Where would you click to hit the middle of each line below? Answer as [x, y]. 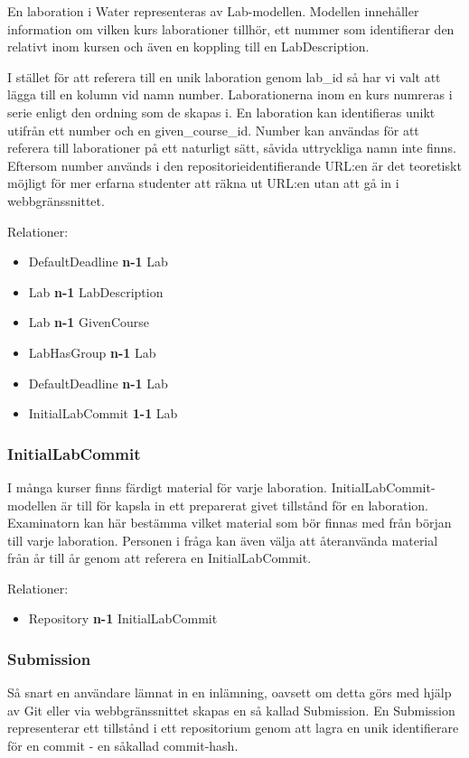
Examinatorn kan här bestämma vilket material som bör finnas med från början [230, 523]
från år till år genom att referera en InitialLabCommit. [159, 558]
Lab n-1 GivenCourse [89, 322]
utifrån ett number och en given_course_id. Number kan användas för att [213, 130]
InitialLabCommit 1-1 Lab [103, 413]
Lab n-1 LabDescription [96, 291]
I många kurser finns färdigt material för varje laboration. [167, 487]
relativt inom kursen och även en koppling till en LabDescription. [188, 47]
